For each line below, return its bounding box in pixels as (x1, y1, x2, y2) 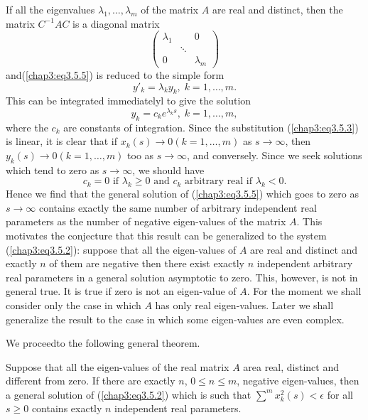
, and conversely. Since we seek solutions (187, 147, 362, 162)
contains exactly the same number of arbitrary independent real (38, 200, 317, 215)
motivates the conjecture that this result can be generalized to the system (6, 227, 327, 242)
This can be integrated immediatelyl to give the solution (6, 93, 251, 108)
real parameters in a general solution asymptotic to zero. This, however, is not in (6, 269, 358, 284)
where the (6, 119, 48, 134)
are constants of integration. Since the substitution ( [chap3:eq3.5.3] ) (63, 119, 359, 134)
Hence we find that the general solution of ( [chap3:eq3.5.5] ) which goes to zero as (6, 186, 359, 201)
